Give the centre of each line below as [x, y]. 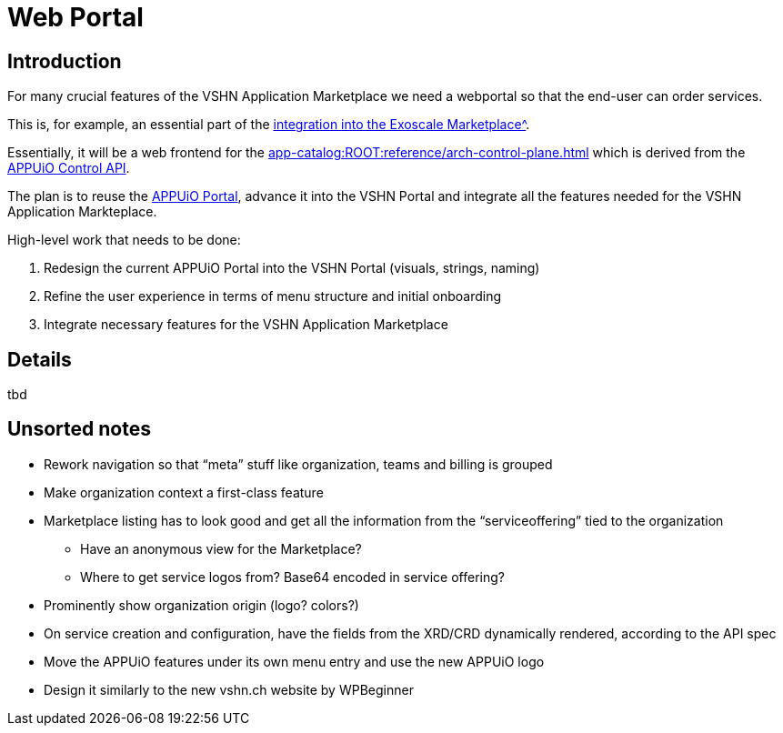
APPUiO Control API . [69, 168]
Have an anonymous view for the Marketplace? [221, 548]
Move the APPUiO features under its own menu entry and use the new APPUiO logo [294, 661]
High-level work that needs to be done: [124, 240]
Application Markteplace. [82, 212]
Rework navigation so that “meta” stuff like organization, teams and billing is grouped [298, 464]
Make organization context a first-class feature [184, 492]
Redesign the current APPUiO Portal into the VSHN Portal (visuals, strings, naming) [292, 268]
